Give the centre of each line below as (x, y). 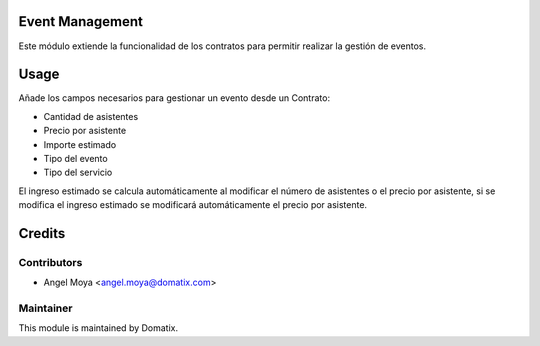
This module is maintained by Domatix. (98, 328)
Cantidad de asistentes (91, 116)
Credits (42, 233)
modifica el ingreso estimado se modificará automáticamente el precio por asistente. (193, 205)
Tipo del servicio (78, 172)
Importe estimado (80, 144)
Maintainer (45, 308)
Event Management (81, 21)
